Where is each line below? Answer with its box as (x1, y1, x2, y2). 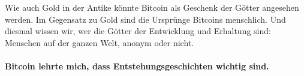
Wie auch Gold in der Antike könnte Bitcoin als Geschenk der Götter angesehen (5, 1, 299, 13)
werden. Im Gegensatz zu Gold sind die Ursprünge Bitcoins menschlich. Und (5, 13, 286, 25)
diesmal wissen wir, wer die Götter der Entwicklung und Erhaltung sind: (5, 25, 271, 37)
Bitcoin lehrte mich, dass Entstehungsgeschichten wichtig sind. (5, 59, 269, 72)
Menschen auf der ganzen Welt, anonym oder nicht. (5, 36, 194, 48)
